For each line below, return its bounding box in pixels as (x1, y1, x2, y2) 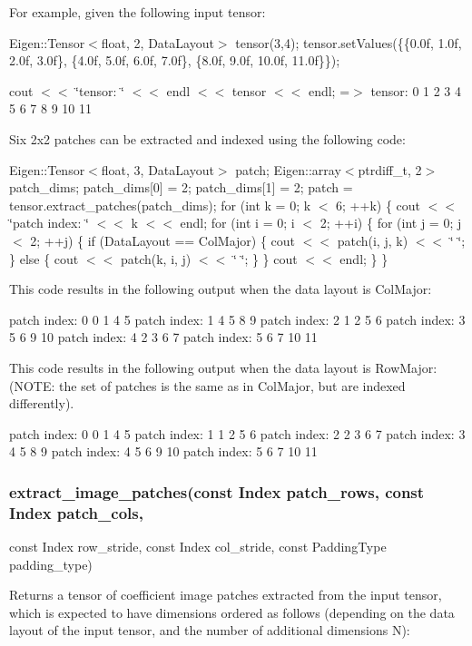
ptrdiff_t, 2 (358, 160, 422, 179)
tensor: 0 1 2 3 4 (370, 81, 462, 100)
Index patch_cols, (9, 501, 143, 524)
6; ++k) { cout (336, 195, 421, 214)
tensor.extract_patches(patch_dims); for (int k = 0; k (9, 195, 311, 214)
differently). (9, 394, 74, 413)
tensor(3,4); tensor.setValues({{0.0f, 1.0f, (235, 33, 462, 52)
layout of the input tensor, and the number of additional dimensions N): (9, 621, 410, 640)
